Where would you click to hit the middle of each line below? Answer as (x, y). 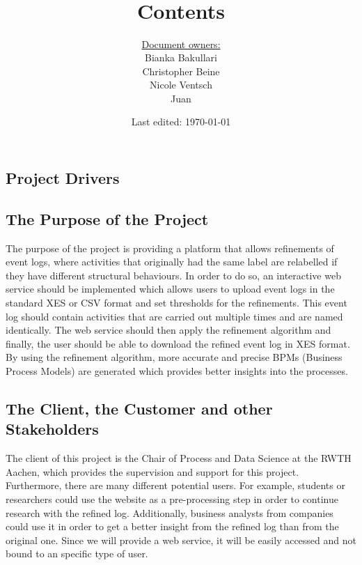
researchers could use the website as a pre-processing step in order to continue (172, 498)
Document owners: (181, 44)
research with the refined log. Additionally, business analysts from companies (170, 512)
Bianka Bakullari (181, 57)
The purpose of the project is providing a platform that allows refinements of (170, 248)
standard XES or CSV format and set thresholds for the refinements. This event (176, 303)
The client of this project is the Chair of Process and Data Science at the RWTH (179, 458)
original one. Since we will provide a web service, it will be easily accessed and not (181, 540)
